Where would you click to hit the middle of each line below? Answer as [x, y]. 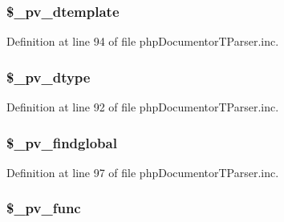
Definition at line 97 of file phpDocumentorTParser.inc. [143, 172]
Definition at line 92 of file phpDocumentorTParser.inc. [143, 107]
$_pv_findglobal [62, 142]
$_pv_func [44, 208]
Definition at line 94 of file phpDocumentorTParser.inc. [143, 41]
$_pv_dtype [49, 77]
